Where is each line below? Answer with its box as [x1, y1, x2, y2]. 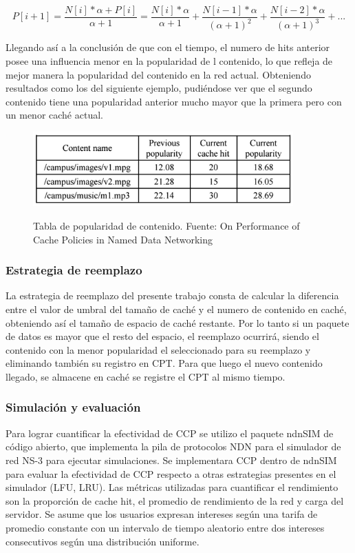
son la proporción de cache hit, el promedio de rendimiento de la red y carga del [6, 493, 344, 507]
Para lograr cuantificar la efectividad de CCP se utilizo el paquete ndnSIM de [6, 425, 334, 440]
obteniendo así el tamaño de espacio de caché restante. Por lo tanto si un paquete [6, 315, 349, 330]
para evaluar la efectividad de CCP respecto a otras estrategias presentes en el [6, 466, 336, 481]
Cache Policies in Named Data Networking [33, 232, 213, 246]
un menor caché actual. [6, 108, 103, 122]
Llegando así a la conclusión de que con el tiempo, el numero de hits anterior [6, 40, 330, 54]
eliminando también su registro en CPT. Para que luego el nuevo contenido [6, 356, 323, 370]
